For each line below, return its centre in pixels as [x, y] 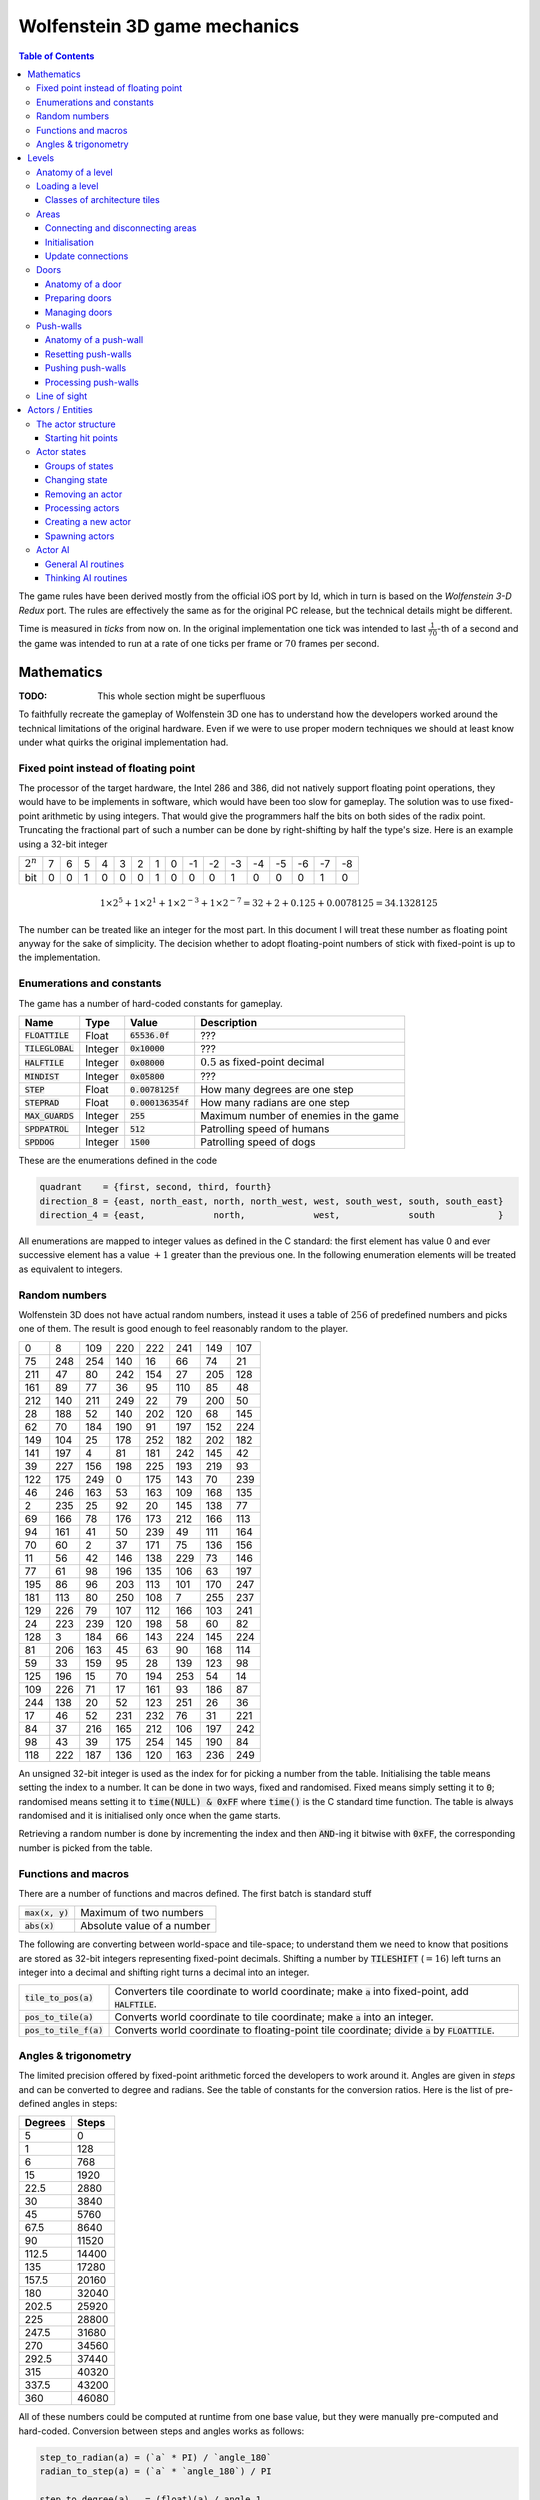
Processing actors [82, 508]
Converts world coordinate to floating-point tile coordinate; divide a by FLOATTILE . [304, 2030]
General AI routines [85, 564]
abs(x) [39, 1925]
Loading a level [67, 186]
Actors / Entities [60, 410]
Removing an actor [84, 494]
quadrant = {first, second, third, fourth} [155, 1187]
